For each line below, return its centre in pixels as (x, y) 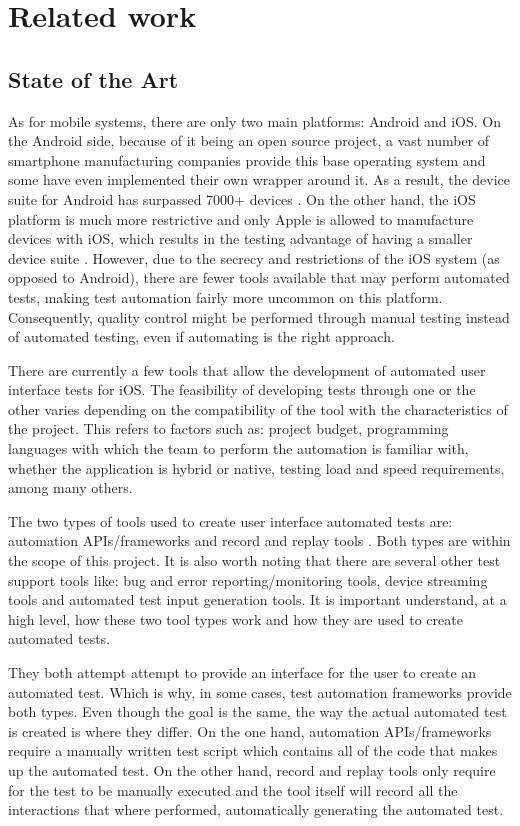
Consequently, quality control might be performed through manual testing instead (259, 316)
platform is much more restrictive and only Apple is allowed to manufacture (241, 218)
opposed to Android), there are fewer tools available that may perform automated (259, 277)
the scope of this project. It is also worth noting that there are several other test (254, 560)
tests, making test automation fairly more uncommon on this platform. (225, 296)
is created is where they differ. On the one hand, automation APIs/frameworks (250, 730)
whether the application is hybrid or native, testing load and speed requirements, (256, 467)
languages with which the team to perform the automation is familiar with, (238, 448)
